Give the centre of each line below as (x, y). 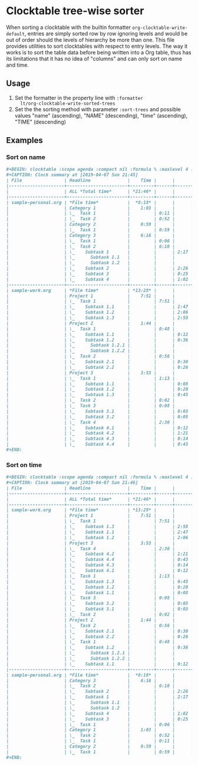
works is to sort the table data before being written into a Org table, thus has (99, 52)
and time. (18, 65)
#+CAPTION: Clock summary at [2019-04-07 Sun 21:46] (72, 483)
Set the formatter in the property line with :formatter (79, 98)
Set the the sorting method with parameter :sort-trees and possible (98, 109)
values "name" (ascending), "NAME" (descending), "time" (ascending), (101, 115)
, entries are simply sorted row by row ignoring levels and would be (106, 33)
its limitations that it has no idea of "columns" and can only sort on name (94, 59)
